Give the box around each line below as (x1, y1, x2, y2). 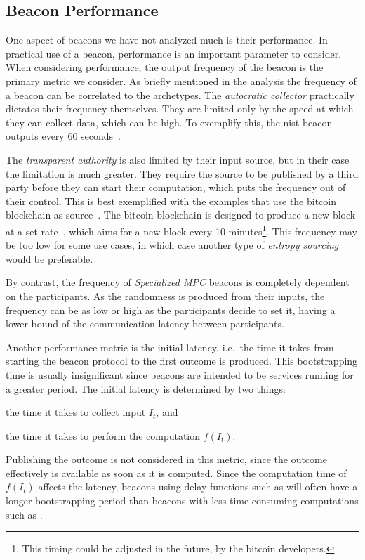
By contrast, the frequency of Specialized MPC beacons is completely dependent (6, 275, 350, 289)
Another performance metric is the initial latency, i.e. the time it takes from (6, 339, 334, 354)
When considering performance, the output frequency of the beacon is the (6, 60, 324, 74)
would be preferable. (6, 251, 93, 266)
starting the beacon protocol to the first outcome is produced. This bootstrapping (6, 353, 358, 368)
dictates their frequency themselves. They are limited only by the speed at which (6, 101, 354, 116)
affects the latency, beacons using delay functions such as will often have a (38, 479, 358, 494)
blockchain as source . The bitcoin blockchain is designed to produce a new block (6, 207, 356, 222)
